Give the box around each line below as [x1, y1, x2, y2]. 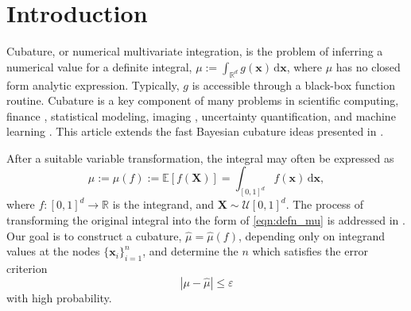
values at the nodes [6, 243, 100, 259]
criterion [6, 259, 48, 276]
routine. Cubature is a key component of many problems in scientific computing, [6, 92, 399, 109]
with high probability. [6, 289, 112, 305]
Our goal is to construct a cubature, [6, 227, 182, 244]
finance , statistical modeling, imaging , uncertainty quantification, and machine [6, 107, 396, 124]
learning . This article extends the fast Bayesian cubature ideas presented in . [6, 123, 384, 140]
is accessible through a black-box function [192, 76, 396, 93]
